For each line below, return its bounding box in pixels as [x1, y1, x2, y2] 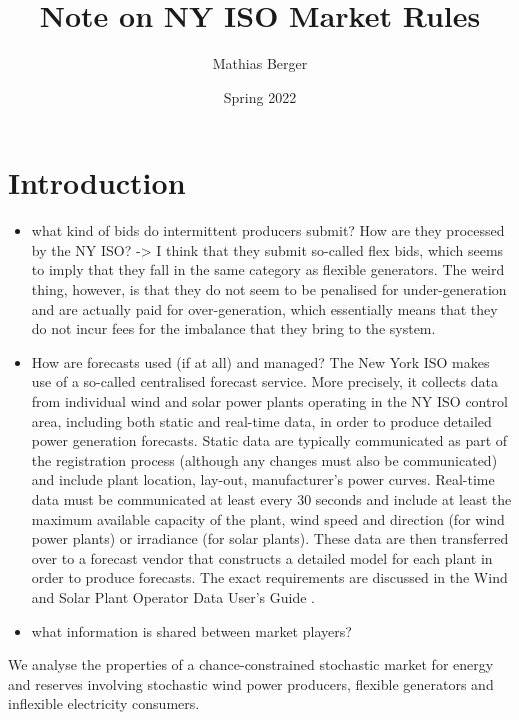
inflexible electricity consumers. [8, 693, 200, 714]
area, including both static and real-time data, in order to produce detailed [31, 410, 492, 431]
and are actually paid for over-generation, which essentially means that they [31, 298, 498, 319]
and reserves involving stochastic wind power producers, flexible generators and [8, 673, 494, 694]
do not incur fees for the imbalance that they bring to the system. [31, 318, 436, 339]
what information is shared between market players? [31, 620, 352, 641]
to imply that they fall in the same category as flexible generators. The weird [31, 259, 505, 280]
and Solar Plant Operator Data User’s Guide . [31, 586, 315, 607]
